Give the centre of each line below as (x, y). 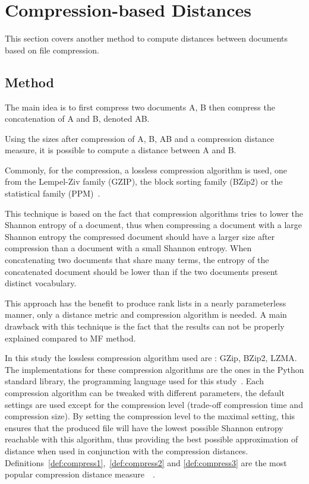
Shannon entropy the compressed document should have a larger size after (140, 236)
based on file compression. (52, 50)
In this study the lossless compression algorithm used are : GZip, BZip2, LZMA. (151, 358)
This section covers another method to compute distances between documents (146, 38)
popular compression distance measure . (80, 474)
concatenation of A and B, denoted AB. (77, 118)
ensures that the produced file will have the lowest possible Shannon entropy (144, 427)
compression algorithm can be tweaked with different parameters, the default (145, 392)
